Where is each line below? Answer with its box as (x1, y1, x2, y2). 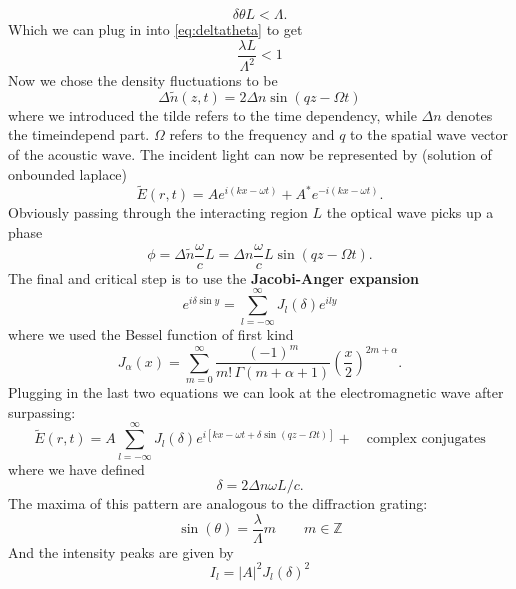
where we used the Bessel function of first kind (8, 324, 294, 345)
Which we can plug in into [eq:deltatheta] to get (8, 19, 303, 39)
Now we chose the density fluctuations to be (8, 70, 278, 90)
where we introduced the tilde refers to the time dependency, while (8, 104, 417, 125)
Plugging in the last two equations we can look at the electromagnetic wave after (8, 382, 504, 403)
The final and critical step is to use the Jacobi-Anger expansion (8, 267, 419, 288)
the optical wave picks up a (326, 202, 494, 223)
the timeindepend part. (8, 124, 150, 145)
